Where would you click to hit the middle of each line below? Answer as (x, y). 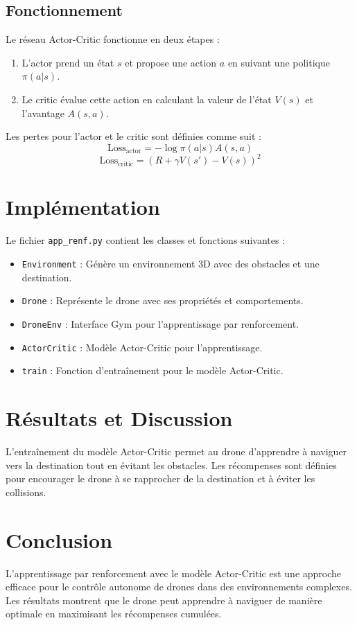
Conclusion (59, 539)
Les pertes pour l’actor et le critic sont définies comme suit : (133, 136)
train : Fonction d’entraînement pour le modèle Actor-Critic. (153, 370)
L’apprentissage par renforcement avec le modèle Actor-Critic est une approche (174, 573)
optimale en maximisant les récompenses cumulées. (114, 614)
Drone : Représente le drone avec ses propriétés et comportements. (163, 300)
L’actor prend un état (68, 62)
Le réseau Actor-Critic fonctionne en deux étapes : (113, 39)
